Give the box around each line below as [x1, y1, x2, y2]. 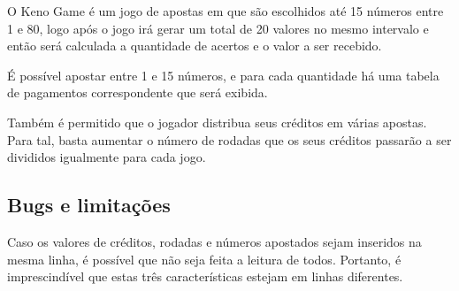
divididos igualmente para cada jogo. [7, 148, 206, 166]
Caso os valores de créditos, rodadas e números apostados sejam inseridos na [7, 232, 422, 250]
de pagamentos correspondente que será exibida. [7, 83, 268, 102]
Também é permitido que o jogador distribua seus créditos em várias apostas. [7, 112, 427, 131]
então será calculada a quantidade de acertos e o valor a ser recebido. [7, 36, 382, 55]
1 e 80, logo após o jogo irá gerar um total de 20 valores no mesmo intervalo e [7, 19, 429, 37]
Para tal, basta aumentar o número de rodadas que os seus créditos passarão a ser [7, 130, 452, 149]
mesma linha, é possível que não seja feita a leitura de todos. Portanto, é [7, 249, 402, 268]
